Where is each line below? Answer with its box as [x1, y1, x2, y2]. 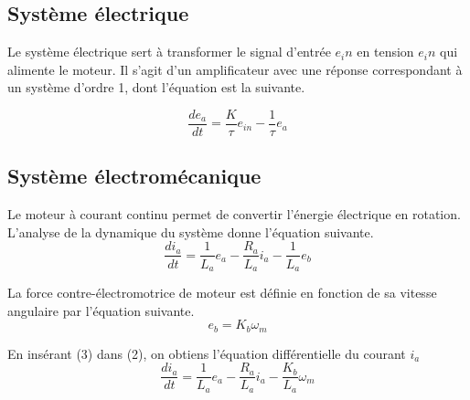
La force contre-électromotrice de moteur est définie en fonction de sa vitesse [7, 282, 437, 301]
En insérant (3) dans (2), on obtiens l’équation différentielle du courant [7, 343, 406, 363]
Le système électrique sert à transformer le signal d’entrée [7, 42, 331, 61]
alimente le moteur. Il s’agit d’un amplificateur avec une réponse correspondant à [7, 59, 463, 79]
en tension [357, 42, 414, 61]
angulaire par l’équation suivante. [7, 300, 195, 320]
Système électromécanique [7, 162, 262, 190]
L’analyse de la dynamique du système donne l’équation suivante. [7, 222, 374, 241]
